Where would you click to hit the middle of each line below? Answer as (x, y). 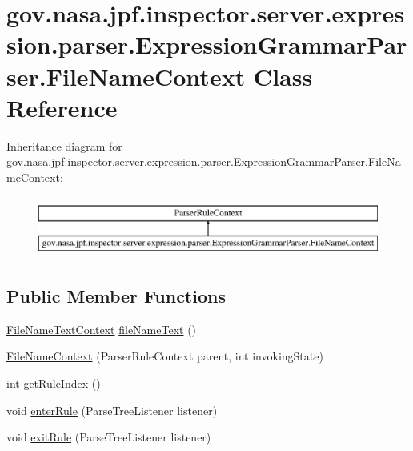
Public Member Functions (116, 296)
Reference (62, 107)
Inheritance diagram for (64, 145)
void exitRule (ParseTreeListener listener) (109, 437)
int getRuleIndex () (54, 383)
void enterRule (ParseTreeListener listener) (112, 410)
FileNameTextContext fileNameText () (102, 329)
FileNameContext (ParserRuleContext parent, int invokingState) (165, 356)
